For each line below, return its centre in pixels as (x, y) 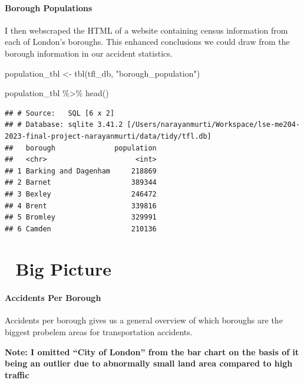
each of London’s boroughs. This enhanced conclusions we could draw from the (147, 42)
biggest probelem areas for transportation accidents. (99, 332)
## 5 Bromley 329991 (81, 217)
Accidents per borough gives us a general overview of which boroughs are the (144, 320)
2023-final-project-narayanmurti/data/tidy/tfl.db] (108, 136)
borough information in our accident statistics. (89, 53)
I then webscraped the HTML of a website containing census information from (146, 30)
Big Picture (63, 269)
